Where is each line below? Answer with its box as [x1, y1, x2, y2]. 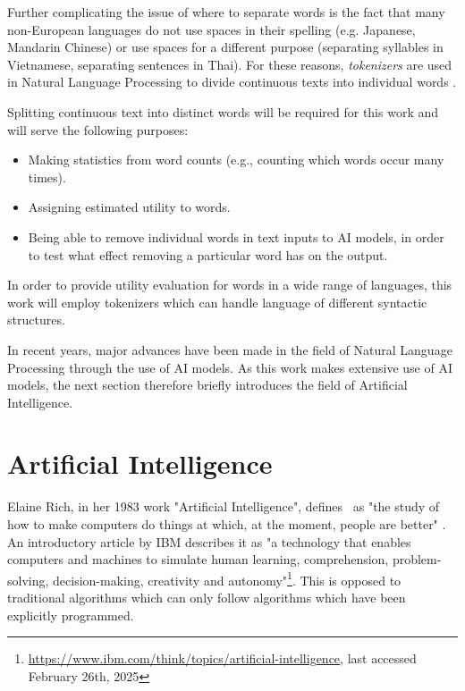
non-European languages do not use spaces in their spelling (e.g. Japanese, [7, 20, 416, 38]
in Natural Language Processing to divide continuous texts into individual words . [7, 72, 457, 91]
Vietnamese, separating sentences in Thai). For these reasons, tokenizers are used [7, 55, 452, 73]
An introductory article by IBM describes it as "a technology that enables [7, 532, 411, 551]
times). [28, 167, 66, 186]
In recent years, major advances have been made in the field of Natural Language [7, 340, 452, 358]
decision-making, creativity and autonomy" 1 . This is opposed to [53, 568, 402, 589]
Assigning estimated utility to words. [28, 198, 231, 216]
